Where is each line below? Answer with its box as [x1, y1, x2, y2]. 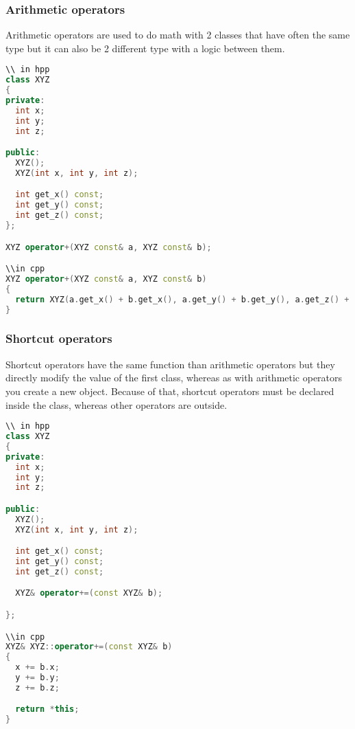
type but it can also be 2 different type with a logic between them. [5, 41, 285, 55]
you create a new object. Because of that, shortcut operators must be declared [5, 383, 334, 398]
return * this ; [15, 704, 79, 715]
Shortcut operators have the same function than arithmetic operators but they [5, 357, 335, 371]
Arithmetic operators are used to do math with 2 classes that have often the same [5, 27, 350, 42]
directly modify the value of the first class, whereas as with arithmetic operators [5, 370, 343, 385]
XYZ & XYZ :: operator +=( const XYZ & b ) [5, 642, 173, 652]
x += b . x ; [15, 662, 60, 673]
